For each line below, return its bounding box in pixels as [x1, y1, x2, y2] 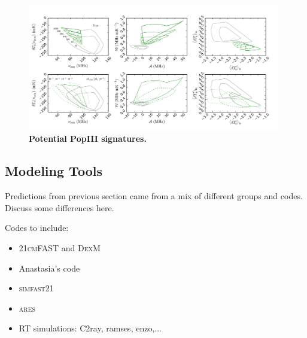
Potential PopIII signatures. [29, 132, 147, 145]
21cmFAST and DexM [19, 241, 101, 254]
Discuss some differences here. [5, 201, 114, 214]
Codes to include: [5, 221, 69, 234]
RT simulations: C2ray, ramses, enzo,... [19, 322, 162, 334]
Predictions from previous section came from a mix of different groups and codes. [5, 190, 303, 202]
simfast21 [19, 282, 54, 294]
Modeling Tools [5, 162, 102, 180]
